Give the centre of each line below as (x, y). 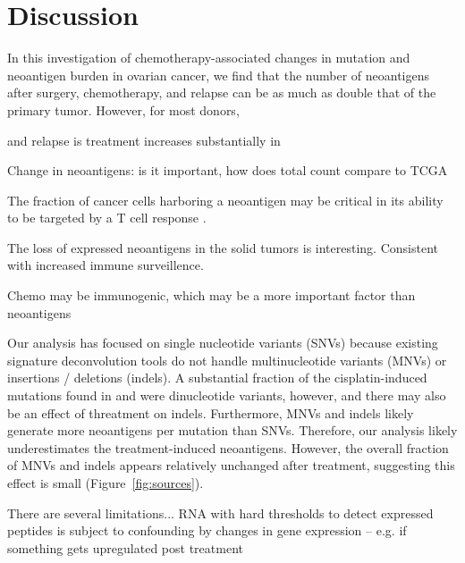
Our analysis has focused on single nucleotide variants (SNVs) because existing (223, 343)
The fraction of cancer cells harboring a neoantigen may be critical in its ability (225, 200)
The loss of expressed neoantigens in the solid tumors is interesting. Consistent (223, 247)
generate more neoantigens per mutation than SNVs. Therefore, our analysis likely (232, 430)
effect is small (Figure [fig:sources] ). (106, 483)
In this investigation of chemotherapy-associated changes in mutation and (209, 58)
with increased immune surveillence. (106, 265)
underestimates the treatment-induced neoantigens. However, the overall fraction (228, 447)
